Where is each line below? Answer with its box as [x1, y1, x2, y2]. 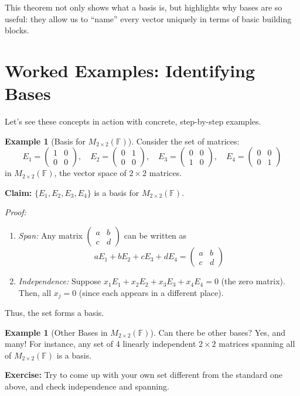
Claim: [5, 186, 32, 198]
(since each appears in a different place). [79, 286, 224, 298]
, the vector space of [54, 167, 127, 179]
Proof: [5, 206, 26, 218]
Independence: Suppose [18, 275, 101, 287]
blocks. [5, 24, 29, 36]
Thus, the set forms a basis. [5, 307, 104, 319]
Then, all [18, 286, 52, 298]
